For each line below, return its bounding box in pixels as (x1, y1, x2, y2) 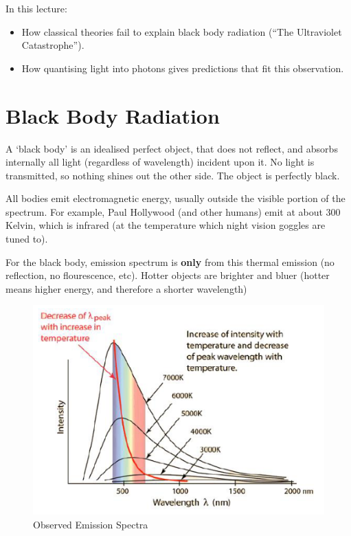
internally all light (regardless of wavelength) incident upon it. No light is (5, 155, 315, 169)
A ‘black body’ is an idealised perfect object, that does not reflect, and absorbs (5, 141, 338, 155)
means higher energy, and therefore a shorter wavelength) (5, 281, 247, 295)
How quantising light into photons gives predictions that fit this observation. (21, 60, 344, 75)
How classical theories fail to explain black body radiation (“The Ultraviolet (21, 24, 342, 38)
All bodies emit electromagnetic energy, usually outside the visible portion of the (5, 191, 346, 205)
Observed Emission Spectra (33, 517, 148, 531)
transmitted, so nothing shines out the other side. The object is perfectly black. (5, 168, 340, 182)
